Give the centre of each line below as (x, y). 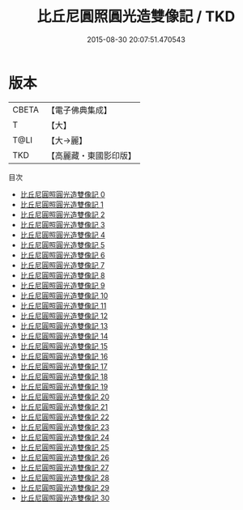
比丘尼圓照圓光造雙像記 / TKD (136, 17)
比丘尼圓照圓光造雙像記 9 (62, 285)
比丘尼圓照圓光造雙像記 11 (63, 305)
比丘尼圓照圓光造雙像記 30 (65, 498)
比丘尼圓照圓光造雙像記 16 (64, 356)
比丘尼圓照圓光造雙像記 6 (62, 255)
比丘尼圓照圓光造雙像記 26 (64, 457)
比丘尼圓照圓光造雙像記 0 (62, 194)
